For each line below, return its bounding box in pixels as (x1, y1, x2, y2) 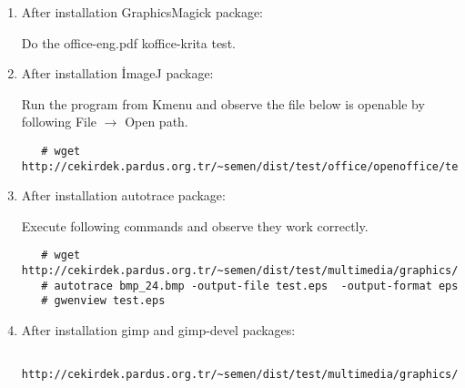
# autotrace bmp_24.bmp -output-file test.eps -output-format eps (41, 279, 459, 292)
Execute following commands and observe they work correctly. (21, 216, 369, 235)
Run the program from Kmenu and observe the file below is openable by (21, 94, 425, 113)
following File (21, 112, 97, 131)
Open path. (125, 112, 188, 131)
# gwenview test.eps (41, 294, 166, 308)
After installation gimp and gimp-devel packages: (21, 321, 296, 340)
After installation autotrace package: (21, 186, 226, 205)
